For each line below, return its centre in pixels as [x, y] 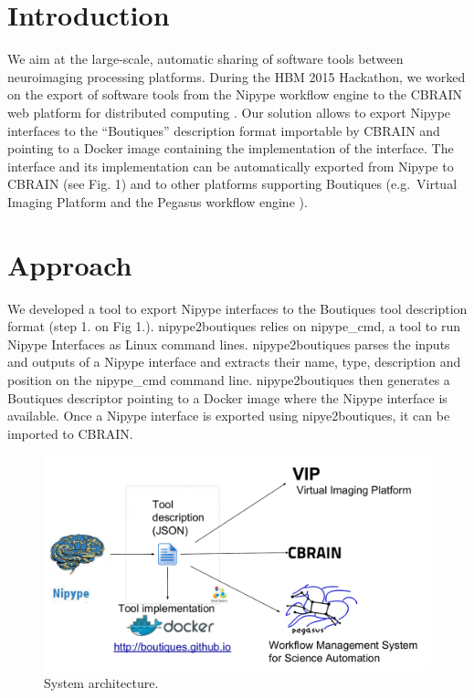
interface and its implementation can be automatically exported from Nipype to [231, 166]
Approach [70, 264]
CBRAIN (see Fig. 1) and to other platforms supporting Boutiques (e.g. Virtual [232, 184]
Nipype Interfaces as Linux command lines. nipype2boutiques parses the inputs [229, 344]
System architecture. [101, 683]
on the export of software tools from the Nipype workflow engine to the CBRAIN [235, 94]
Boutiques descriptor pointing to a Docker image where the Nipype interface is [227, 397]
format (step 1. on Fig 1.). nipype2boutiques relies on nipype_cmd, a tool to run [234, 326]
